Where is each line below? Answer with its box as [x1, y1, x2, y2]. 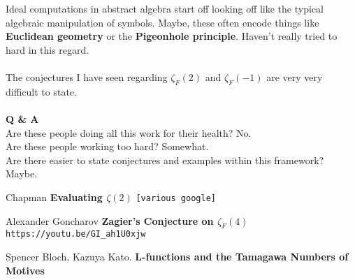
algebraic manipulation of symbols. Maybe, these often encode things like [6, 15, 319, 29]
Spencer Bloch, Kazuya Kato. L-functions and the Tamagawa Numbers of [6, 249, 349, 264]
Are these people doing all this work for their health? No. [6, 125, 252, 140]
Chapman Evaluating [6, 189, 103, 204]
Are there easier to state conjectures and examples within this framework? [6, 152, 324, 167]
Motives [6, 263, 45, 277]
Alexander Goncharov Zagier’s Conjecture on [6, 213, 214, 228]
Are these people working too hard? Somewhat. [6, 139, 209, 154]
